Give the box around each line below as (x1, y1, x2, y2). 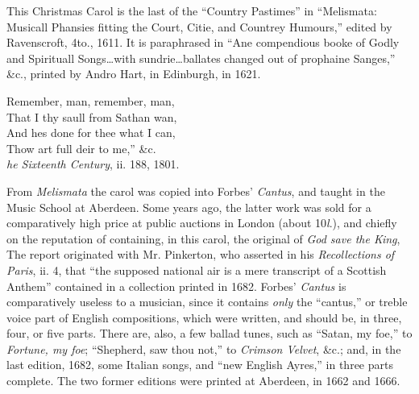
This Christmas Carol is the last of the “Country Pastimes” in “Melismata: (6, 2, 377, 19)
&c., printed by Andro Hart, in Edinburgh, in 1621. (6, 65, 261, 82)
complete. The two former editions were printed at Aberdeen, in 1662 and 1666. (6, 372, 400, 389)
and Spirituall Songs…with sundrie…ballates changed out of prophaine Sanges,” (6, 49, 396, 66)
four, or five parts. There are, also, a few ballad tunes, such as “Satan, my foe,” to (6, 325, 413, 342)
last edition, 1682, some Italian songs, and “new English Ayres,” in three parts (6, 356, 393, 373)
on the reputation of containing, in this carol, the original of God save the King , (6, 230, 400, 247)
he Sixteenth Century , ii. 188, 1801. (6, 156, 180, 172)
